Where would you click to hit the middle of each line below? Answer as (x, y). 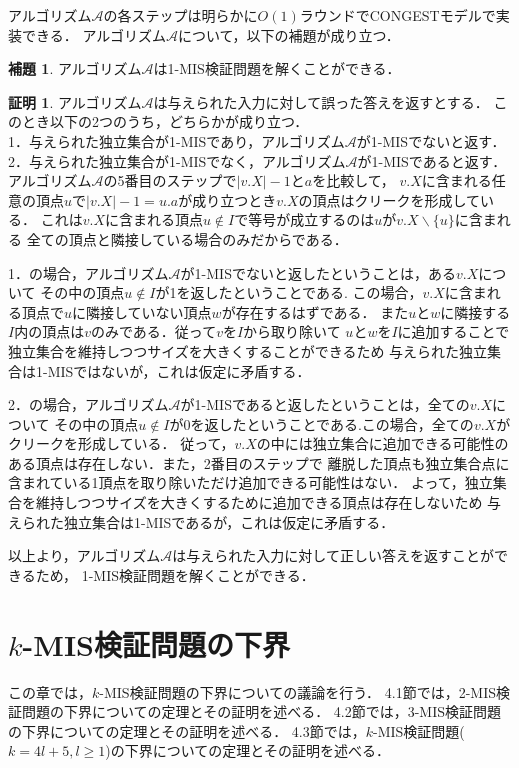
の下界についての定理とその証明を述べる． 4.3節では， (187, 730)
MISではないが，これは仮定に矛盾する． (179, 370)
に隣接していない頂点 (142, 311)
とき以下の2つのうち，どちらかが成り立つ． (165, 121)
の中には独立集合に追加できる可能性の (382, 443)
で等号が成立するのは (304, 219)
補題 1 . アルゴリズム (75, 68)
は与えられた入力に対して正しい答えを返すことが (333, 555)
